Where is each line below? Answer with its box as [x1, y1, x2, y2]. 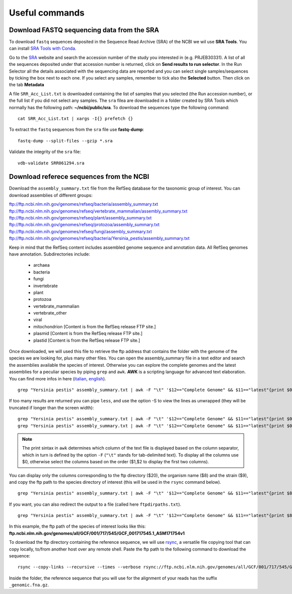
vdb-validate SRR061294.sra [18, 160, 85, 166]
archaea [33, 262, 50, 268]
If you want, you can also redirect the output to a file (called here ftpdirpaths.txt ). [9, 501, 182, 507]
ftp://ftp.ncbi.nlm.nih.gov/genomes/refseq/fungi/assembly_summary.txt [9, 228, 152, 234]
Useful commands [9, 7, 85, 18]
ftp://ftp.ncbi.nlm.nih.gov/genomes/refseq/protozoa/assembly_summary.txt [9, 222, 160, 228]
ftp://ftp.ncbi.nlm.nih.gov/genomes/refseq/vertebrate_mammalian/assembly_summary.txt [9, 208, 188, 214]
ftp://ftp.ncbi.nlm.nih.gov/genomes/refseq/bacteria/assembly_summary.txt [9, 201, 158, 207]
